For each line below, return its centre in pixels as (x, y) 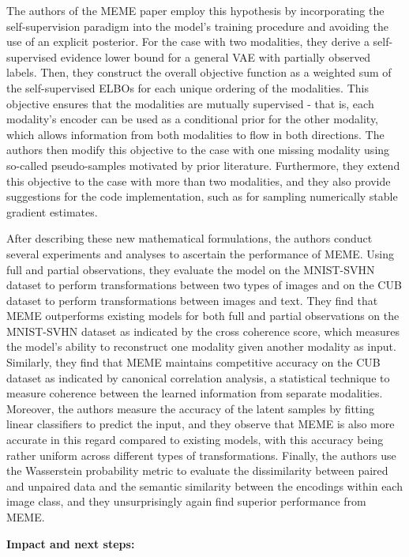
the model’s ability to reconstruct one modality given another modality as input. (201, 346)
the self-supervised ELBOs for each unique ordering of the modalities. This (188, 87)
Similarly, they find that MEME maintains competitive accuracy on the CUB (193, 362)
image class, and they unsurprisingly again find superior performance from (186, 501)
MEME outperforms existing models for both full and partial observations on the (203, 316)
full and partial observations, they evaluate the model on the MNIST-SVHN (191, 269)
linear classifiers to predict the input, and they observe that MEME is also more (201, 424)
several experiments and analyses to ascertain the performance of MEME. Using (201, 253)
